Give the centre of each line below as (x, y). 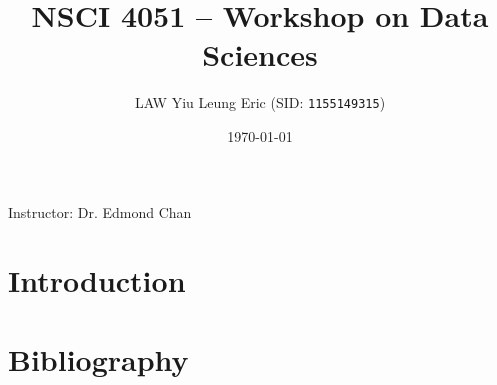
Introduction (97, 280)
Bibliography (98, 358)
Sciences (260, 54)
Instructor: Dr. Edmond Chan (100, 211)
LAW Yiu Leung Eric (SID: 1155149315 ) (260, 102)
